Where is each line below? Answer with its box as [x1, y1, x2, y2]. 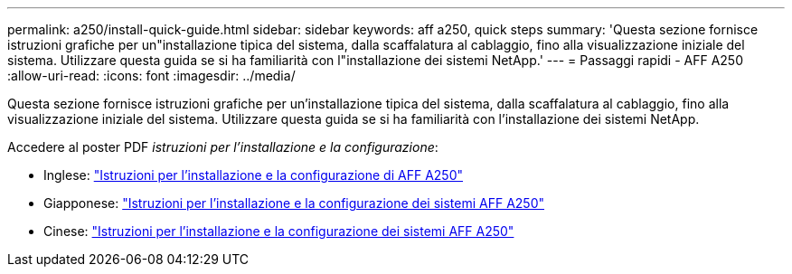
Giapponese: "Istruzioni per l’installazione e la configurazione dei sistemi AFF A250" [43, 195, 545, 211]
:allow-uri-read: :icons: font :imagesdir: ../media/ [7, 68, 296, 83]
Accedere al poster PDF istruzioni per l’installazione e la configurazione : [7, 139, 438, 155]
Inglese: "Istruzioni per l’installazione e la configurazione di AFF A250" [43, 167, 463, 183]
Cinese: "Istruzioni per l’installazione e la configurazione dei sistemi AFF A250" [43, 223, 514, 239]
